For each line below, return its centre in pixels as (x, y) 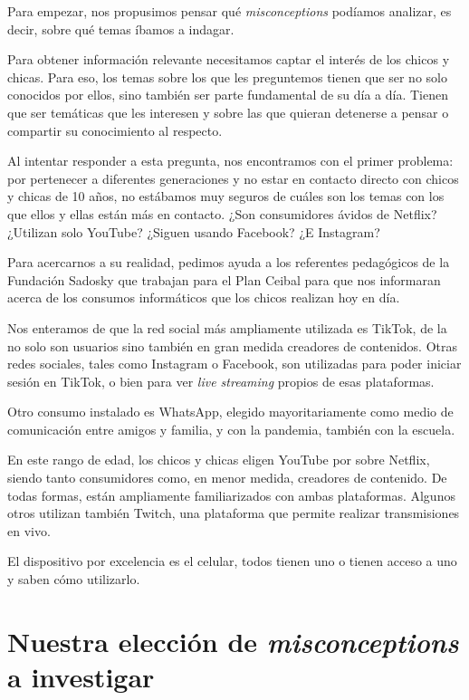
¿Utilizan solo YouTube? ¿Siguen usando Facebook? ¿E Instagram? (194, 231)
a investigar (81, 676)
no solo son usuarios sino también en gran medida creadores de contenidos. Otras (233, 345)
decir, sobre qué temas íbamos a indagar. (121, 29)
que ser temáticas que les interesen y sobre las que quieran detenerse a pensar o (228, 112)
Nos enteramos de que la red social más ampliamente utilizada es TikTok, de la (227, 327)
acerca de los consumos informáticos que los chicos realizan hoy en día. (204, 297)
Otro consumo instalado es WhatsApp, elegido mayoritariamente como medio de (230, 412)
